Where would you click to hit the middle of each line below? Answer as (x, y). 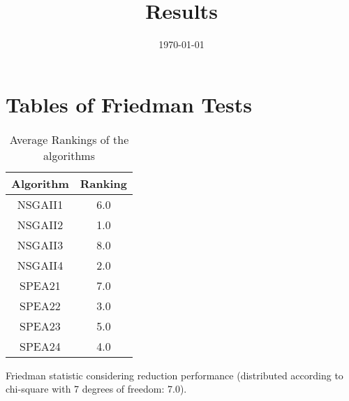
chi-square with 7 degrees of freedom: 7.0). (96, 389)
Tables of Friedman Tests (129, 104)
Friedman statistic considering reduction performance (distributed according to (174, 375)
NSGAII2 (40, 224)
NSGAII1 (40, 204)
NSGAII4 (40, 265)
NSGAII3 (40, 245)
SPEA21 (40, 285)
